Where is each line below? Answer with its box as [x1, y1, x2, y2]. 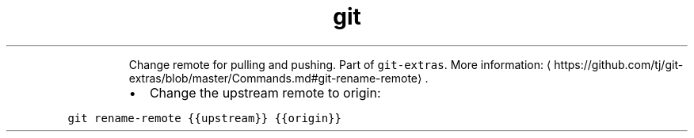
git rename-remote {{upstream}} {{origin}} [67, 111, 341, 125]
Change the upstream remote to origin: [149, 84, 381, 101]
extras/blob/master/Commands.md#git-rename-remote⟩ [128, 71, 422, 85]
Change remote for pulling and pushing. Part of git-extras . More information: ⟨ [128, 57, 551, 71]
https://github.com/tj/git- [554, 57, 684, 71]
